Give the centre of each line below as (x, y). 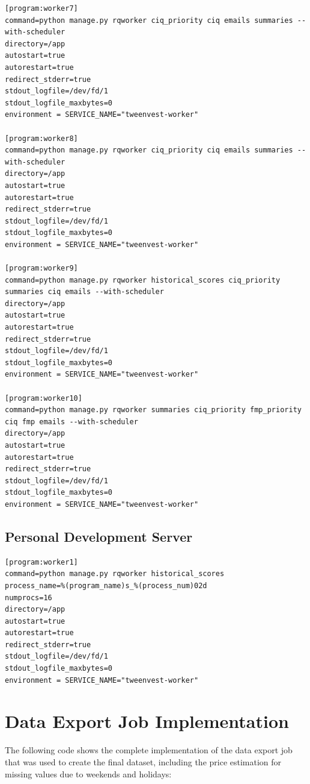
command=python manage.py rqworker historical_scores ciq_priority (143, 280)
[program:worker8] (41, 138)
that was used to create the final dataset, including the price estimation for (143, 761)
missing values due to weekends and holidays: (88, 773)
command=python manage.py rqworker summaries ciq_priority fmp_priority (153, 410)
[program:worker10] (44, 398)
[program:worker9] (41, 268)
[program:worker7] (41, 8)
